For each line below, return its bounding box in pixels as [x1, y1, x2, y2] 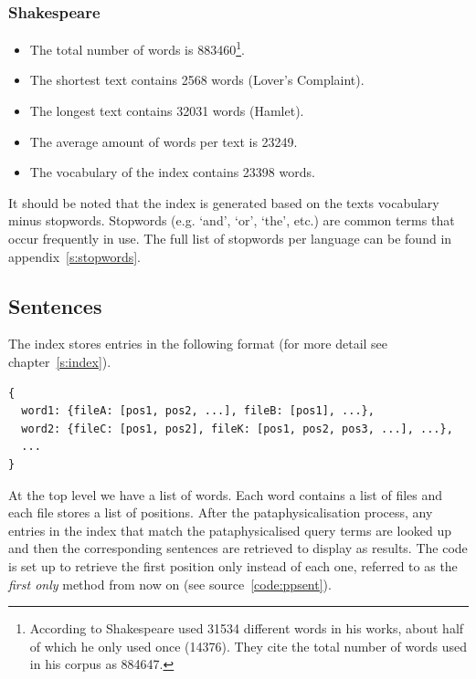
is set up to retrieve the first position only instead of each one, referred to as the [8, 556, 458, 575]
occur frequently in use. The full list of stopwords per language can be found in [8, 229, 452, 248]
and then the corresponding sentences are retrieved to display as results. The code [8, 538, 468, 558]
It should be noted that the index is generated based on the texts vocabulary [8, 193, 439, 212]
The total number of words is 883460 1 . [29, 37, 245, 58]
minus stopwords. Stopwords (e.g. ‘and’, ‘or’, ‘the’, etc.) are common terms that [8, 211, 455, 230]
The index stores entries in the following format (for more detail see [8, 334, 388, 353]
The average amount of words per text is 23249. [29, 131, 298, 151]
